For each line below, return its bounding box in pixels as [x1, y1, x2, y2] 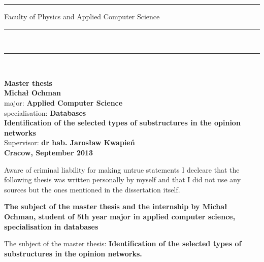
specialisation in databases [4, 221, 98, 232]
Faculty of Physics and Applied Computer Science [4, 11, 160, 21]
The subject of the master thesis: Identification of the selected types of [4, 238, 242, 249]
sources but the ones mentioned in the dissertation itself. [4, 184, 180, 194]
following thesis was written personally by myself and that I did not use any [4, 174, 241, 185]
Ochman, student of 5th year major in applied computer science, [4, 211, 236, 221]
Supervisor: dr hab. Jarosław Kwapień [4, 137, 135, 148]
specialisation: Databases [4, 107, 86, 118]
